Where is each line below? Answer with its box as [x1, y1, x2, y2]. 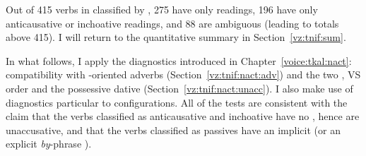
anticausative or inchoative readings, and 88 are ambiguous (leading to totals [6, 16, 339, 30]
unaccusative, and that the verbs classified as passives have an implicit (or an [6, 122, 341, 137]
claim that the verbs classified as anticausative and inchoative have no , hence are [6, 109, 360, 124]
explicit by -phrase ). [6, 136, 92, 151]
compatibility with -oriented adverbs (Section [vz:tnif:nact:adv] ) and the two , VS [6, 67, 361, 82]
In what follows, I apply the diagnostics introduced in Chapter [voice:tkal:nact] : [6, 53, 352, 68]
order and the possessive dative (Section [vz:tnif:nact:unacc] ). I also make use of [6, 80, 353, 95]
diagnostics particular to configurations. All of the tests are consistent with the [6, 95, 348, 109]
